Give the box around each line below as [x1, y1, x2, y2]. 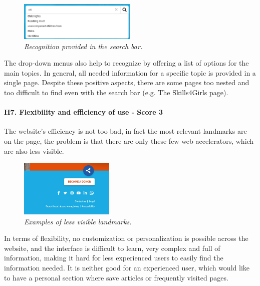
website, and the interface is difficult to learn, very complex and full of [4, 242, 220, 253]
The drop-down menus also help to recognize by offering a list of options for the [4, 58, 249, 68]
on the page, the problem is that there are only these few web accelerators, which [4, 135, 254, 146]
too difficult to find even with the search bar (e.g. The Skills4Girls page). [4, 87, 228, 97]
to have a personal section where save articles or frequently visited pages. [4, 272, 228, 282]
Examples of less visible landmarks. [24, 216, 132, 226]
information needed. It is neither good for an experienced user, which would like [4, 262, 249, 273]
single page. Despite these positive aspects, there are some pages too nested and [4, 77, 249, 88]
